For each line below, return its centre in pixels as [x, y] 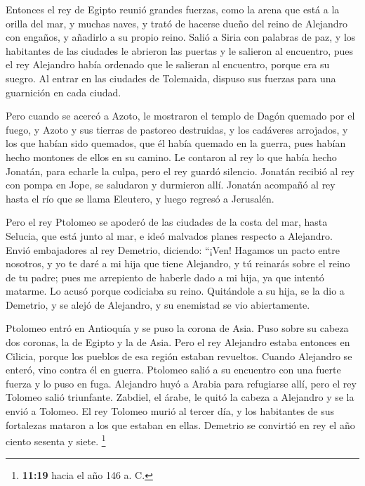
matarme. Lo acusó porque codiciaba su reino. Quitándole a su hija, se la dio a [175, 291]
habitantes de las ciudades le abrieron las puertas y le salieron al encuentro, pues [179, 50]
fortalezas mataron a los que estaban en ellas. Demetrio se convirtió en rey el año [180, 424]
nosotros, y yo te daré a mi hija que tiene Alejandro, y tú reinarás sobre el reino [178, 263]
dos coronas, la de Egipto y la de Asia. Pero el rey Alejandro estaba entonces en [178, 342]
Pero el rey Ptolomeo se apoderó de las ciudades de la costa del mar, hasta [167, 222]
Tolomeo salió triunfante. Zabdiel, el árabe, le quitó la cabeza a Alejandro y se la [180, 397]
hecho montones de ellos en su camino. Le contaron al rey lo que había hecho [171, 156]
